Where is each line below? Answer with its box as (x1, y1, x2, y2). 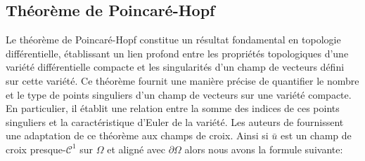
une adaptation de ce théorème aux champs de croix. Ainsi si (6, 128, 269, 143)
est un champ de (280, 128, 352, 143)
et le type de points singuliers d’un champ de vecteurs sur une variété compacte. (6, 87, 352, 101)
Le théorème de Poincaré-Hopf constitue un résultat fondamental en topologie (6, 32, 341, 47)
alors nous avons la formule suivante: (184, 141, 343, 156)
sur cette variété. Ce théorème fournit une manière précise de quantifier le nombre (6, 73, 359, 87)
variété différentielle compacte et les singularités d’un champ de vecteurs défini (6, 59, 345, 74)
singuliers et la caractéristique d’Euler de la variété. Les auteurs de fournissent (6, 114, 344, 129)
